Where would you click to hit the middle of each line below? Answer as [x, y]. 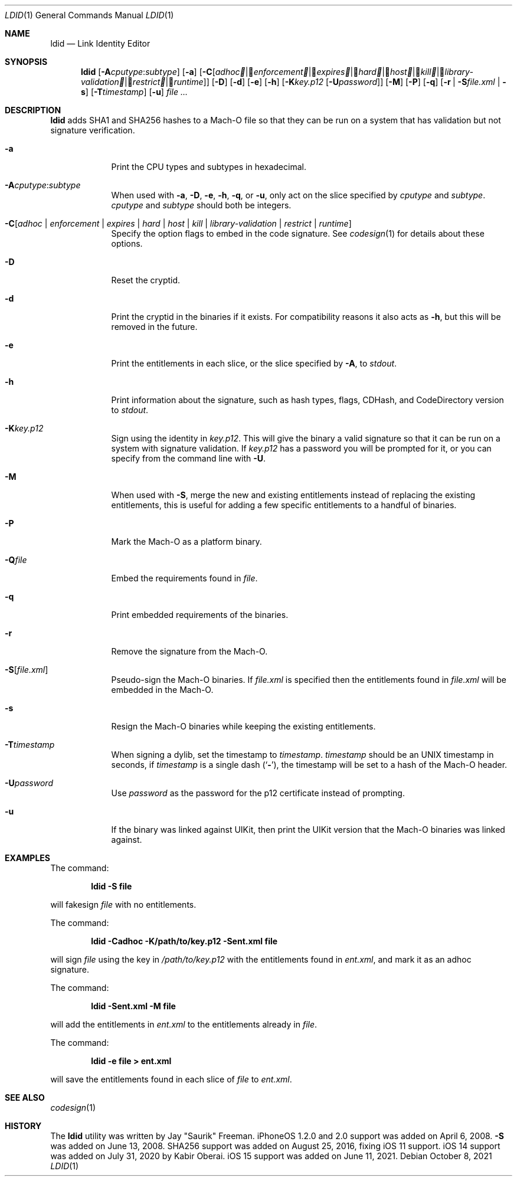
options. [127, 243]
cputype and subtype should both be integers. [201, 205]
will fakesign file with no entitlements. [123, 904]
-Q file [16, 560]
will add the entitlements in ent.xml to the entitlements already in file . [184, 1024]
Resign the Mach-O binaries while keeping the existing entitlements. [243, 726]
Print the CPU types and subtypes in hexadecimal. [209, 167]
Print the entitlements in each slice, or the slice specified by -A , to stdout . [254, 363]
